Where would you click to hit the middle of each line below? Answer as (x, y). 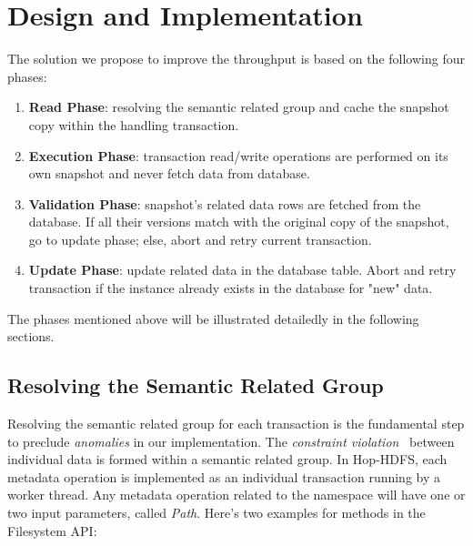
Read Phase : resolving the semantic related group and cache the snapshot (239, 107)
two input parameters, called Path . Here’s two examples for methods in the (216, 513)
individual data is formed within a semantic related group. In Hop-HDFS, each (227, 459)
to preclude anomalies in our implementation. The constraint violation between (231, 441)
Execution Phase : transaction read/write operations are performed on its (238, 155)
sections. (31, 336)
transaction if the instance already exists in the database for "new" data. (231, 288)
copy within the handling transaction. (134, 124)
